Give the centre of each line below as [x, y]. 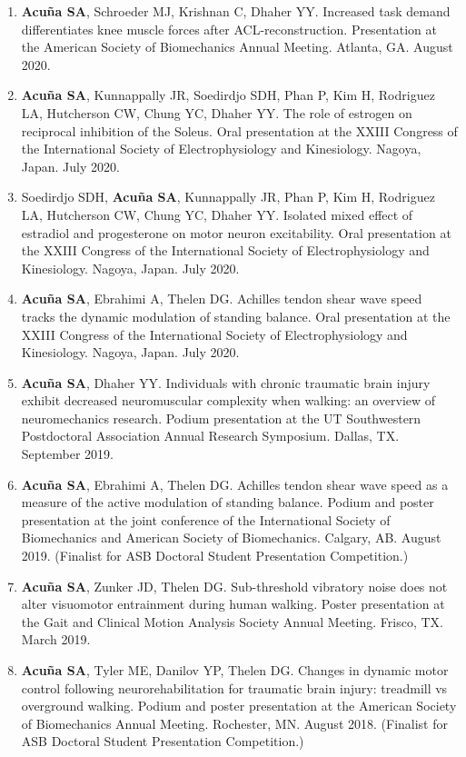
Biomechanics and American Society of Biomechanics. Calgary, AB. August [231, 538]
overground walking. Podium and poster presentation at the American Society [239, 706]
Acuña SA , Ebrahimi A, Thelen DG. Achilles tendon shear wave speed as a [235, 484]
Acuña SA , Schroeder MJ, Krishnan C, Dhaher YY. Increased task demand [236, 11]
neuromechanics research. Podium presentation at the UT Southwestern [221, 418]
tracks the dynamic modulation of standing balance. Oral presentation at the [236, 316]
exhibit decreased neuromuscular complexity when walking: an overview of [228, 400]
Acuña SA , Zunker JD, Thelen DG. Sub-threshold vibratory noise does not [234, 586]
